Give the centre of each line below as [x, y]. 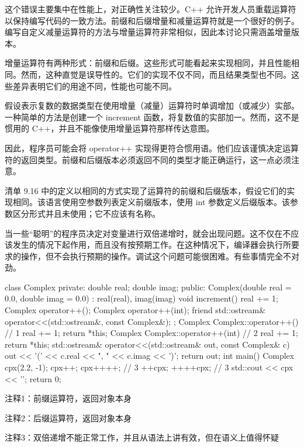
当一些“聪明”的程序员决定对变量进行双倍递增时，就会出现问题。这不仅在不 [148, 233]
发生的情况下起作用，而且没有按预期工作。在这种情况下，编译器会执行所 [152, 245]
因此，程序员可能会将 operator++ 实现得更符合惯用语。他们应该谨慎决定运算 [152, 148]
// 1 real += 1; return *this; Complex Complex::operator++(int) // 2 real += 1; [152, 333]
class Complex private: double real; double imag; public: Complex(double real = [148, 287]
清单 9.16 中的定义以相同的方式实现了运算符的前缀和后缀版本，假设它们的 [146, 190]
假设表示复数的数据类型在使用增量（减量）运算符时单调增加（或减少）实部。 [152, 105]
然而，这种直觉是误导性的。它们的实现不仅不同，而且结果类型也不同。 [156, 74]
